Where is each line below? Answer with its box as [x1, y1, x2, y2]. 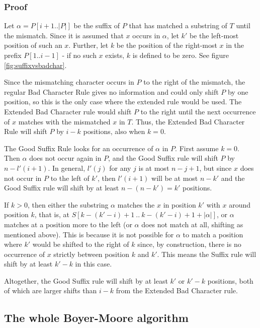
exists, [105, 50, 125, 60]
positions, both [207, 275, 253, 286]
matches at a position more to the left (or [4, 219, 132, 229]
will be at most [151, 172, 198, 183]
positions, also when [83, 126, 145, 137]
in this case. [75, 258, 112, 269]
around [229, 199, 251, 210]
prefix [4, 50, 22, 60]
